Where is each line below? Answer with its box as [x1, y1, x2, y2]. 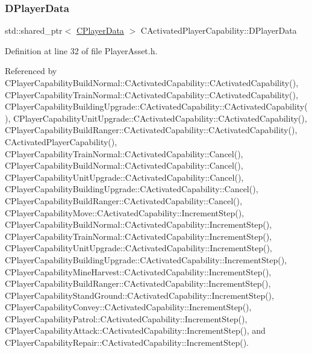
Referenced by [5, 64, 57, 77]
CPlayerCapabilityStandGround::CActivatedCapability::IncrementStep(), [5, 289, 274, 301]
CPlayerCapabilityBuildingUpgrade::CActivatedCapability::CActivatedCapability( [5, 100, 308, 113]
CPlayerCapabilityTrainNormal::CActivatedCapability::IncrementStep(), [5, 230, 272, 242]
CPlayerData [76, 24, 124, 37]
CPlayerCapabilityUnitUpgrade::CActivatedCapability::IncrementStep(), [5, 242, 272, 254]
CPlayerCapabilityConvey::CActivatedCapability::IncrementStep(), [5, 301, 252, 313]
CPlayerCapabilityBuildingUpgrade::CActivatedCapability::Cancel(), [5, 183, 258, 195]
